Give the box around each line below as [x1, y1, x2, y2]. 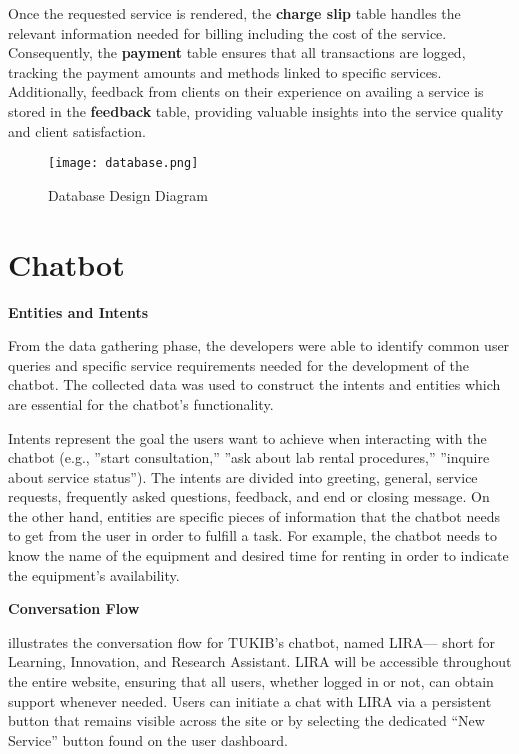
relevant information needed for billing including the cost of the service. [8, 22, 447, 43]
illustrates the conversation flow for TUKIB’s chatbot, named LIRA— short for [8, 631, 495, 652]
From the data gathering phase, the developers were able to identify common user [8, 335, 510, 356]
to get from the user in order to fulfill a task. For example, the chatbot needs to [8, 525, 498, 546]
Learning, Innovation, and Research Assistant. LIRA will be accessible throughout [8, 651, 512, 672]
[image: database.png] [48, 156, 199, 171]
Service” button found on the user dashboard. [8, 729, 288, 750]
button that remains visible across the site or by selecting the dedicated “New [8, 710, 485, 731]
